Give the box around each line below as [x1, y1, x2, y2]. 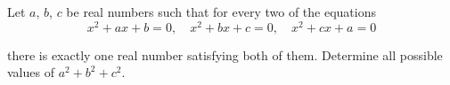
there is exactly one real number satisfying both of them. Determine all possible [7, 45, 443, 64]
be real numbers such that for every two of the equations [66, 3, 376, 20]
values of [7, 63, 54, 81]
